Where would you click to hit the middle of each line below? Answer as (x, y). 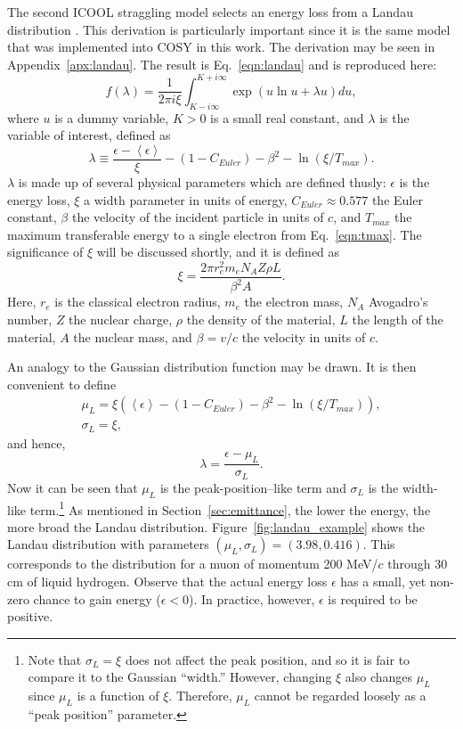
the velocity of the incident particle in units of (198, 217)
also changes (379, 677)
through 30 (418, 564)
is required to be (373, 598)
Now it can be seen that (73, 487)
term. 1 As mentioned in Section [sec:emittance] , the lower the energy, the (230, 508)
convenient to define (62, 384)
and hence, (37, 442)
